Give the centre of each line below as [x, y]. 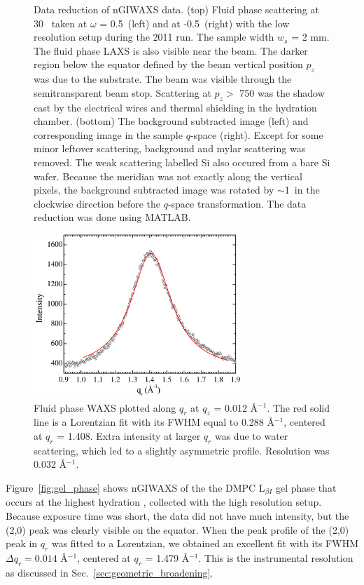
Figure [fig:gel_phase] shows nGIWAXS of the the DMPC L [135, 487]
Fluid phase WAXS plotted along [105, 407]
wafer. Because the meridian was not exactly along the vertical [168, 176]
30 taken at [61, 23]
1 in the [302, 190]
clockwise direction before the [97, 203]
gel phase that [306, 487]
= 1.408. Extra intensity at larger [129, 435]
